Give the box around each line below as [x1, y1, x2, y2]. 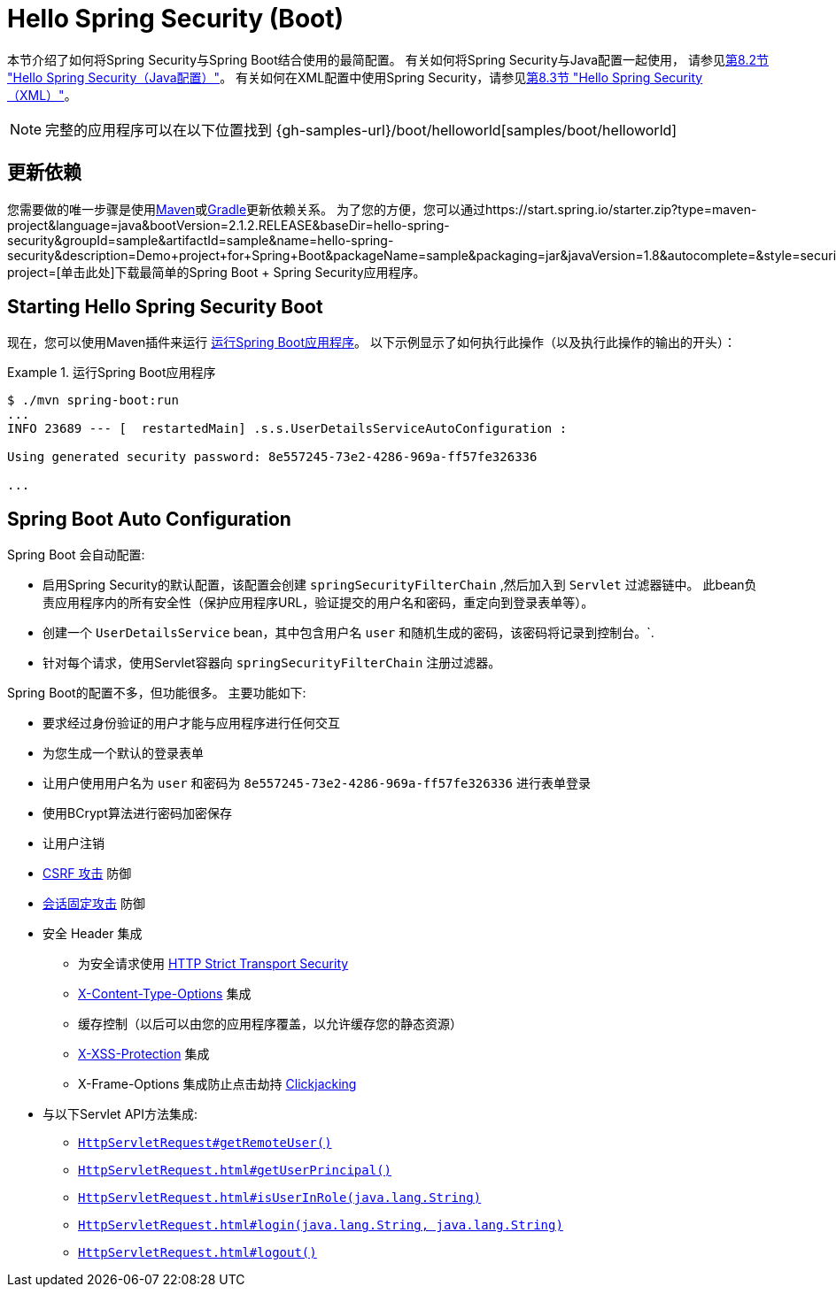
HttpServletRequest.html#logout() [78, 1245, 317, 1260]
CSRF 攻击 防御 [43, 866, 132, 882]
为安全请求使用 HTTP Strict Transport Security [78, 956, 349, 972]
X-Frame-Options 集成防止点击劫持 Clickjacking [78, 1076, 357, 1092]
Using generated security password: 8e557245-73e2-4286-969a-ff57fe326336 [7, 450, 538, 465]
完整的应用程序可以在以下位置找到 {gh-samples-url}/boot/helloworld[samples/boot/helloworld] [45, 120, 677, 139]
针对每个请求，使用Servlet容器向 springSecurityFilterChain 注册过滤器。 [43, 655, 501, 671]
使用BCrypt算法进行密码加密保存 [43, 805, 232, 821]
